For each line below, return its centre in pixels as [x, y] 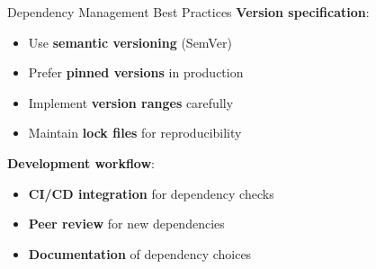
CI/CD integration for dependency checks [151, 193]
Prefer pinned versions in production [136, 72]
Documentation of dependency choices [140, 253]
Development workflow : [81, 162]
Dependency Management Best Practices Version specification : [188, 12]
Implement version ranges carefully [131, 102]
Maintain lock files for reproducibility [135, 133]
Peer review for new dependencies [126, 224]
